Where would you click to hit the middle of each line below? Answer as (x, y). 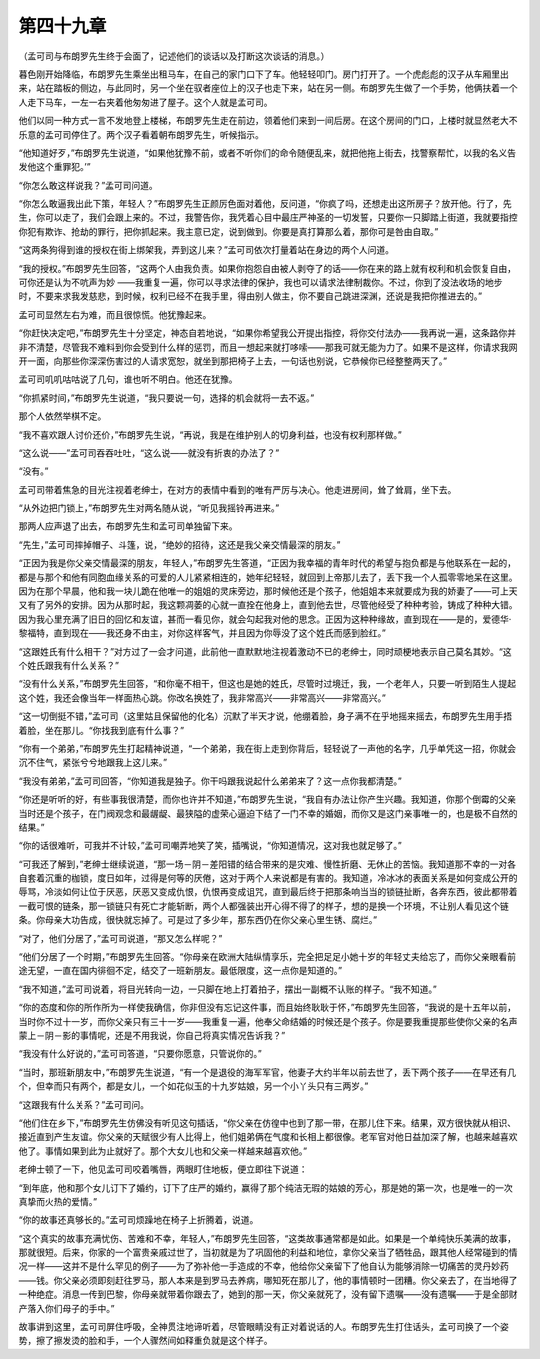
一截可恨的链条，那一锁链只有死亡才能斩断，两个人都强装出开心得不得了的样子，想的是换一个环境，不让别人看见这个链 (263, 906)
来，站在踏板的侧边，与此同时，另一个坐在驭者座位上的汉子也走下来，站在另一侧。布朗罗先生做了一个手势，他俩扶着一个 (268, 88)
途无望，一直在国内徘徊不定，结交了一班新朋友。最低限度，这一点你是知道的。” (180, 971)
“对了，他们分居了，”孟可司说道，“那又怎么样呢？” (120, 938)
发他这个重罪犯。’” (54, 167)
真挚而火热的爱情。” (58, 1201)
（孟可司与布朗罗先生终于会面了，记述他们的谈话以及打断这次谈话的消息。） (174, 56)
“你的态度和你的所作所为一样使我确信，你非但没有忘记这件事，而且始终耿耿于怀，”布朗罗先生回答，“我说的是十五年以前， (267, 1007)
